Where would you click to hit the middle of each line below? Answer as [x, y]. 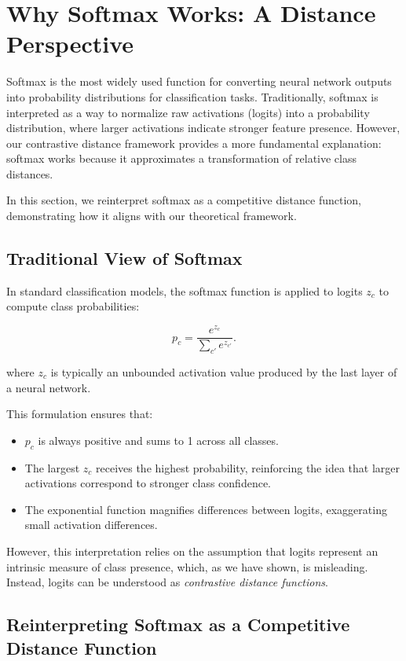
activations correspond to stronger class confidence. [148, 483]
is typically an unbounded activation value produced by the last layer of [224, 371]
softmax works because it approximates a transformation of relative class [181, 158]
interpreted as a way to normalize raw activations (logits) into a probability [188, 112]
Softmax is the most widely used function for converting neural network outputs [199, 81]
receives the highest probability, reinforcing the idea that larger [248, 467]
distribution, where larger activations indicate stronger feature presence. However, [203, 128]
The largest [52, 467]
